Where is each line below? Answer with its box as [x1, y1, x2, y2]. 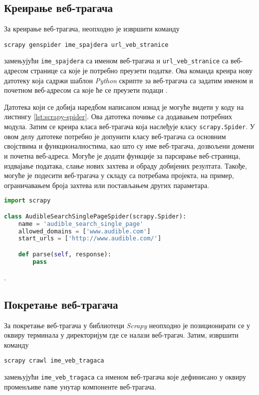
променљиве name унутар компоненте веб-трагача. [4, 381, 156, 392]
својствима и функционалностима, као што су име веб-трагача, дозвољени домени [4, 141, 254, 151]
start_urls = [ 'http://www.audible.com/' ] [18, 235, 162, 242]
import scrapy [4, 197, 51, 204]
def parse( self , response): [18, 250, 111, 258]
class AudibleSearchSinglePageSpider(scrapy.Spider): [4, 212, 187, 220]
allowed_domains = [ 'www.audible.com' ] [18, 227, 151, 235]
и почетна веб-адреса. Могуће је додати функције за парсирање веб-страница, [4, 150, 241, 161]
